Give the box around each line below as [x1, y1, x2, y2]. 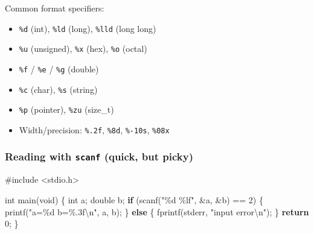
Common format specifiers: [5, 2, 104, 14]
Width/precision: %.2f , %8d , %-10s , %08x [19, 123, 170, 136]
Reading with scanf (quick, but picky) [5, 149, 194, 164]
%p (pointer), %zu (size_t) [19, 103, 114, 116]
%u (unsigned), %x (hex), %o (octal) [19, 42, 147, 55]
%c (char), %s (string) [19, 83, 98, 95]
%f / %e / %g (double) [19, 62, 99, 75]
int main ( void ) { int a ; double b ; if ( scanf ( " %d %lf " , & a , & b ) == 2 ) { [5, 193, 263, 206]
